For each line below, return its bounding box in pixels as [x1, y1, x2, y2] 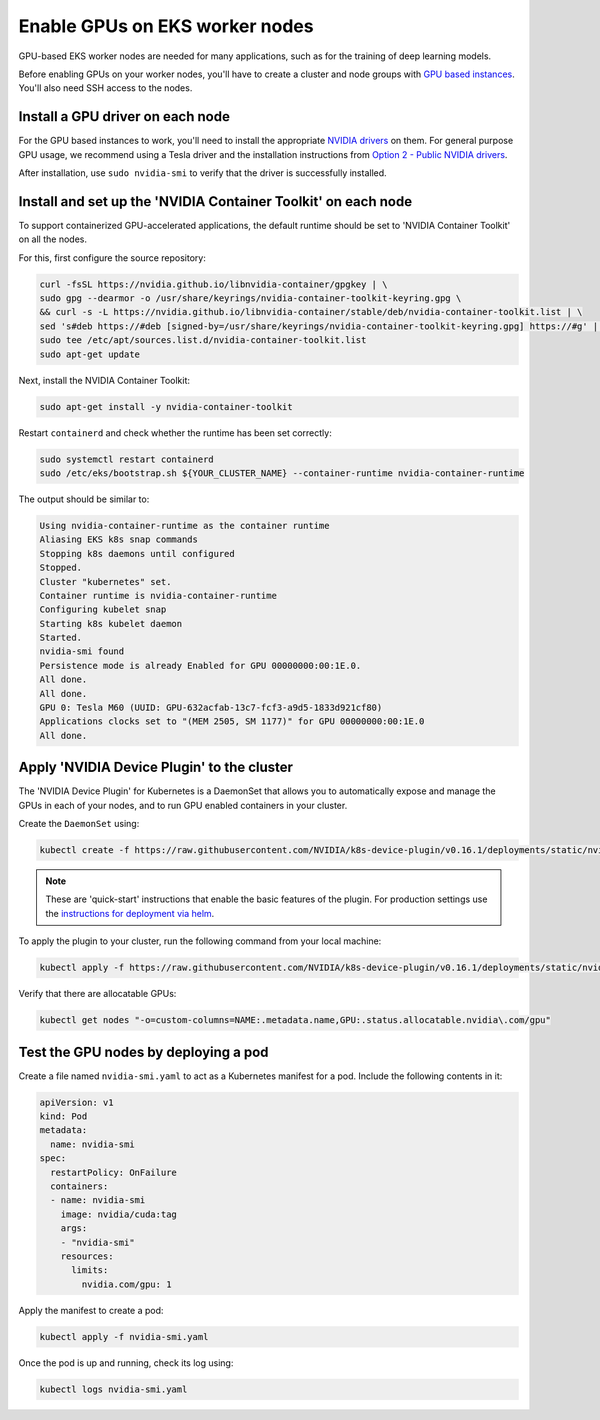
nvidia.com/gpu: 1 [81, 1278, 172, 1290]
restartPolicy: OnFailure [50, 1166, 177, 1178]
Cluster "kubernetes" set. [39, 576, 172, 587]
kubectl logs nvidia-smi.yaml [39, 1383, 188, 1395]
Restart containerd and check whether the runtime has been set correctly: [18, 426, 332, 439]
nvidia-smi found [39, 646, 125, 657]
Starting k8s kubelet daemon [39, 618, 183, 629]
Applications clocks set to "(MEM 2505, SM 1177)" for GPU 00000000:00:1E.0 [39, 716, 425, 727]
